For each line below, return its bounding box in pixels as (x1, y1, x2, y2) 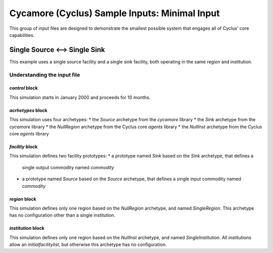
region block (9, 196, 36, 202)
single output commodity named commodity (22, 164, 114, 170)
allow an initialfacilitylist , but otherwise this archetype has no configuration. (9, 241, 167, 247)
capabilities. (9, 32, 35, 38)
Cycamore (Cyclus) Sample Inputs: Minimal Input (9, 8, 220, 19)
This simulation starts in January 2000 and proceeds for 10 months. (9, 94, 151, 100)
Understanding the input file (9, 71, 80, 78)
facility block (9, 143, 38, 149)
